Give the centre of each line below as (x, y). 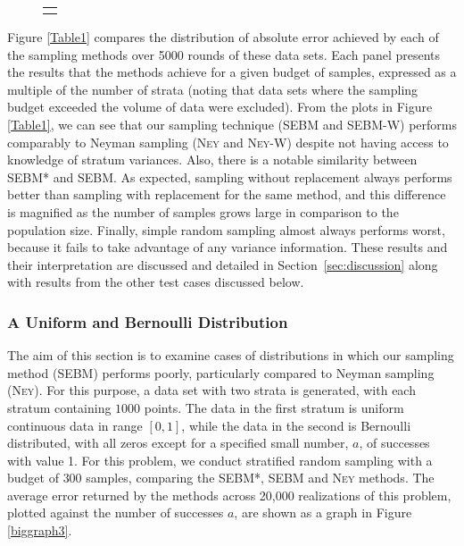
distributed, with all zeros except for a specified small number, (178, 443)
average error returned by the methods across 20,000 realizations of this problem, (229, 495)
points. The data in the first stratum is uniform (274, 407)
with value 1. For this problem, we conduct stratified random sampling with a (220, 460)
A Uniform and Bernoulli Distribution (148, 321)
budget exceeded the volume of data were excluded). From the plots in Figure (220, 107)
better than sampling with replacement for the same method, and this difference (227, 194)
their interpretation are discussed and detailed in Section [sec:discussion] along (223, 264)
